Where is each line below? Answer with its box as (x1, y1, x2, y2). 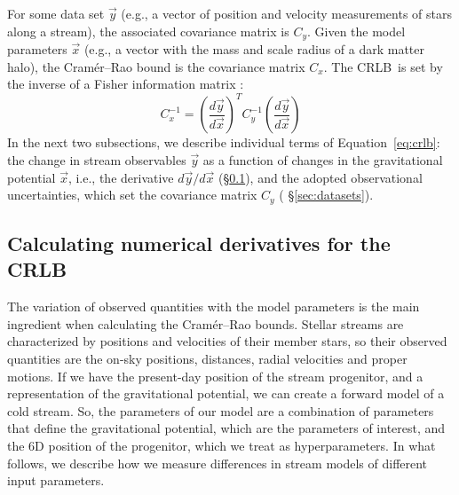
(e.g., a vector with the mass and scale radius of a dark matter (83, 40, 425, 59)
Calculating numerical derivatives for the (7, 229, 391, 256)
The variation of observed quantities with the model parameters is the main (7, 297, 420, 316)
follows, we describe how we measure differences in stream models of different (7, 453, 428, 472)
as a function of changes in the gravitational (202, 150, 443, 169)
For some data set (7, 4, 105, 22)
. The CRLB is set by (323, 57, 443, 75)
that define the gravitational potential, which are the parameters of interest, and (7, 419, 446, 437)
